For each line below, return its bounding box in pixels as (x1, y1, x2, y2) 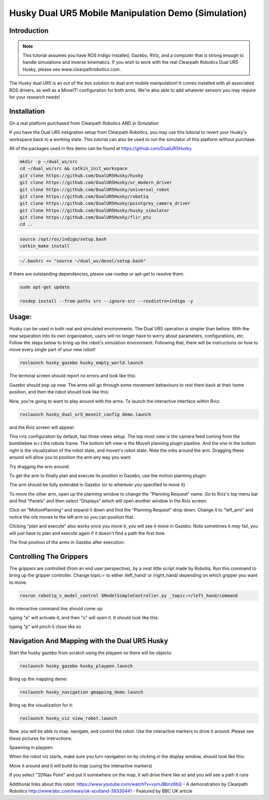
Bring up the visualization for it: (9, 702, 73, 708)
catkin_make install (19, 243, 70, 249)
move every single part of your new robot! (9, 347, 96, 353)
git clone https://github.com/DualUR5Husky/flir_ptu (19, 215, 151, 220)
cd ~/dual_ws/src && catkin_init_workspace (19, 166, 128, 171)
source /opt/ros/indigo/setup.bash (19, 237, 107, 242)
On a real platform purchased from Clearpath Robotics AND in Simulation (9, 120, 159, 126)
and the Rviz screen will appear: (9, 424, 75, 430)
